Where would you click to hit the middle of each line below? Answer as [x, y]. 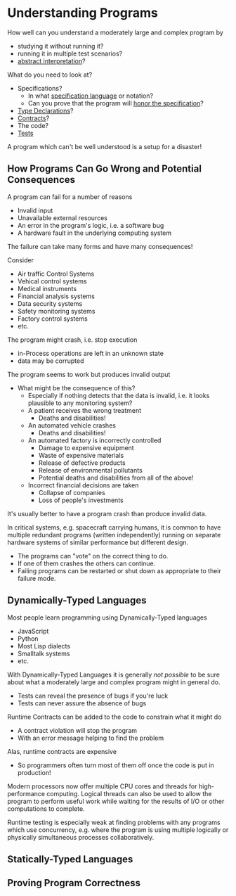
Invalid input [35, 210]
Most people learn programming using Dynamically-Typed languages [107, 617]
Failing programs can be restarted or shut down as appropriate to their [119, 570]
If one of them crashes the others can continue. [86, 563]
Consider [20, 260]
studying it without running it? [60, 46]
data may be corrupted [51, 361]
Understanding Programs [83, 13]
